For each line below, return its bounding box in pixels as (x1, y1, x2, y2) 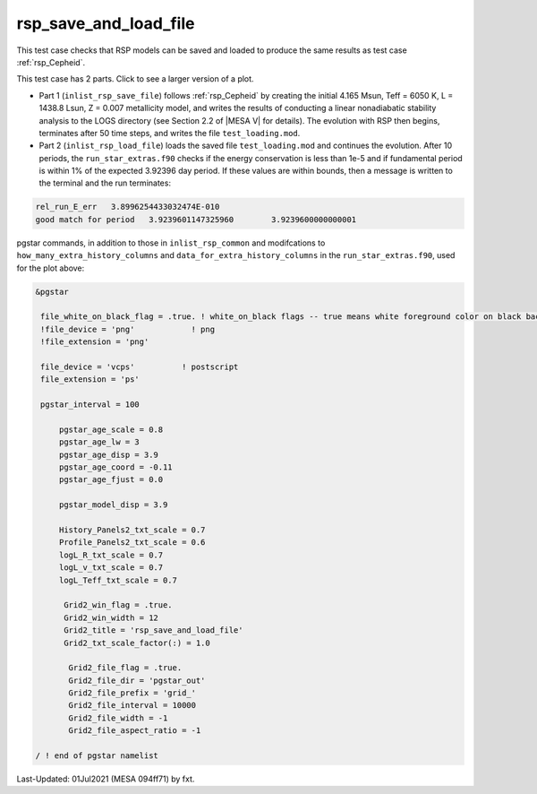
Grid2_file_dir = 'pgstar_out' (68, 675, 206, 686)
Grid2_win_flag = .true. (64, 600, 174, 610)
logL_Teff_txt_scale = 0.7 (58, 574, 178, 585)
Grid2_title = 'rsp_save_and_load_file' (64, 626, 243, 635)
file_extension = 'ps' (40, 375, 141, 384)
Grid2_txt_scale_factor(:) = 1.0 (64, 637, 210, 648)
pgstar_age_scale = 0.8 (58, 424, 164, 435)
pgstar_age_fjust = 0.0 (58, 475, 164, 485)
